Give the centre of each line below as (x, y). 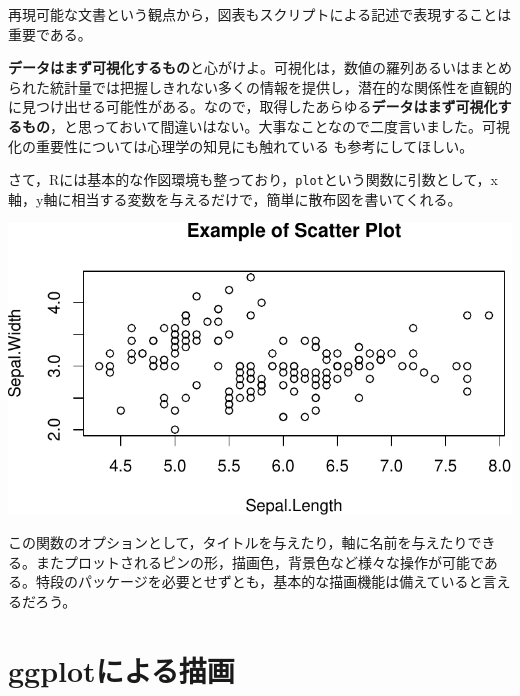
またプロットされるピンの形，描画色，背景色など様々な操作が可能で (259, 561)
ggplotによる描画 (121, 669)
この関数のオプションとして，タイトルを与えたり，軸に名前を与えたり (238, 542)
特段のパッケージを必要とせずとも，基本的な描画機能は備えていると (259, 581)
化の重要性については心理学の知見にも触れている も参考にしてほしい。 (241, 145)
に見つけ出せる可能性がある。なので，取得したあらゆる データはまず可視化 (253, 106)
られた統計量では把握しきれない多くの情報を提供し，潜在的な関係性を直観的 (260, 86)
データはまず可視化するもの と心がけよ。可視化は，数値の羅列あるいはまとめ (260, 67)
